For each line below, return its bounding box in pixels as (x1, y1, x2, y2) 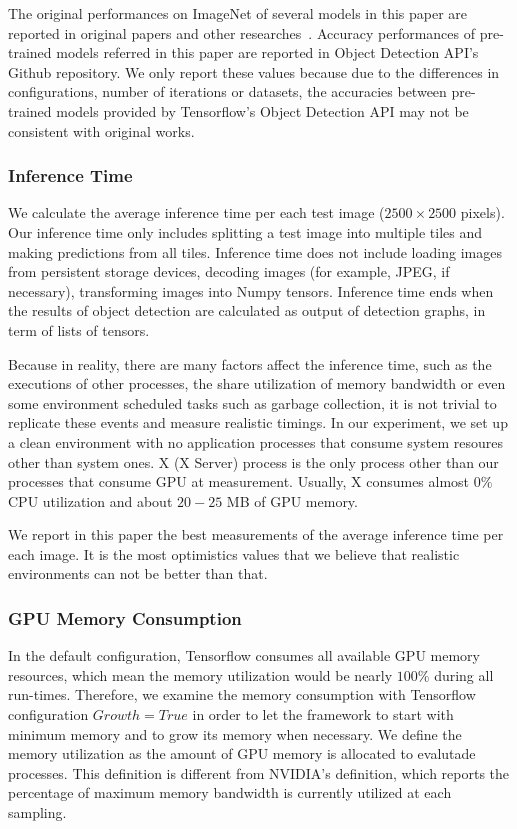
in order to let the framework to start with (192, 704, 454, 725)
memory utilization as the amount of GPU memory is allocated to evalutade (8, 743, 476, 764)
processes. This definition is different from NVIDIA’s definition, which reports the (8, 762, 510, 783)
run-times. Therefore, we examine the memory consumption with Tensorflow (8, 684, 476, 705)
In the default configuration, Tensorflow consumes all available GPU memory (8, 645, 480, 666)
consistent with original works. (8, 120, 195, 141)
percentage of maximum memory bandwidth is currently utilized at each (8, 782, 452, 803)
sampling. (8, 802, 67, 823)
